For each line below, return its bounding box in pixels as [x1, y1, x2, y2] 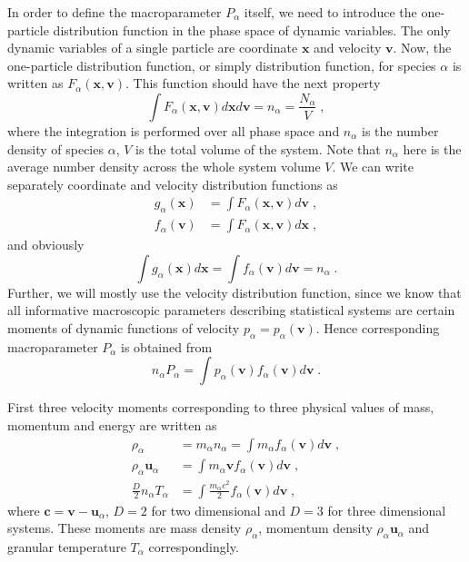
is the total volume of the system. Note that [135, 139, 381, 158]
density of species [7, 139, 104, 158]
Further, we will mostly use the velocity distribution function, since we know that [7, 282, 462, 301]
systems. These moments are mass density [7, 518, 242, 537]
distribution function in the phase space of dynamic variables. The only [53, 20, 451, 39]
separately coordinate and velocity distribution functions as [7, 174, 338, 193]
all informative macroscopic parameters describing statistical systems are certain [7, 301, 455, 320]
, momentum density [258, 518, 373, 537]
